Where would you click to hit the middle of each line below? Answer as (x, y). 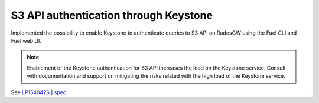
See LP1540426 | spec (38, 92)
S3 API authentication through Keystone (112, 15)
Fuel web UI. (26, 40)
